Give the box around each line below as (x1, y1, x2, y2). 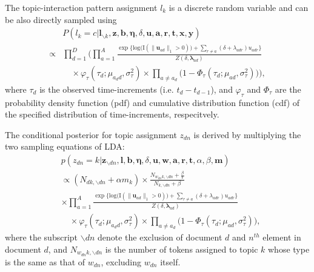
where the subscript (5, 231, 78, 244)
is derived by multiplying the (193, 128, 301, 141)
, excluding (101, 255, 142, 268)
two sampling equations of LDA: (5, 140, 125, 153)
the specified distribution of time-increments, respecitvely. (5, 108, 219, 121)
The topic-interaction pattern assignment (5, 1, 158, 13)
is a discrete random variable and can (169, 1, 309, 13)
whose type (267, 242, 310, 255)
